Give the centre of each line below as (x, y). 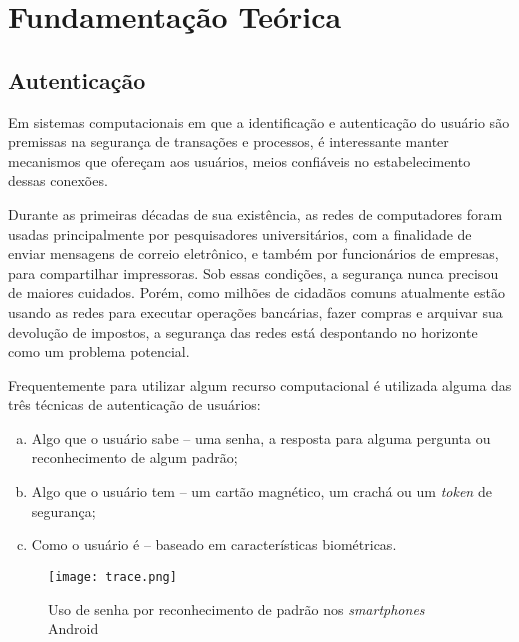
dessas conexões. (58, 180)
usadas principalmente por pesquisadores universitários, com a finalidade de (240, 233)
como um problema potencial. (99, 351)
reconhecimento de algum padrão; (134, 457)
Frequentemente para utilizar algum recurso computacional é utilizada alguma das (260, 384)
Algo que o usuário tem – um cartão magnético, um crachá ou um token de (261, 491)
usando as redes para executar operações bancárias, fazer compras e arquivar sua (255, 311)
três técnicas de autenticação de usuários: (134, 404)
